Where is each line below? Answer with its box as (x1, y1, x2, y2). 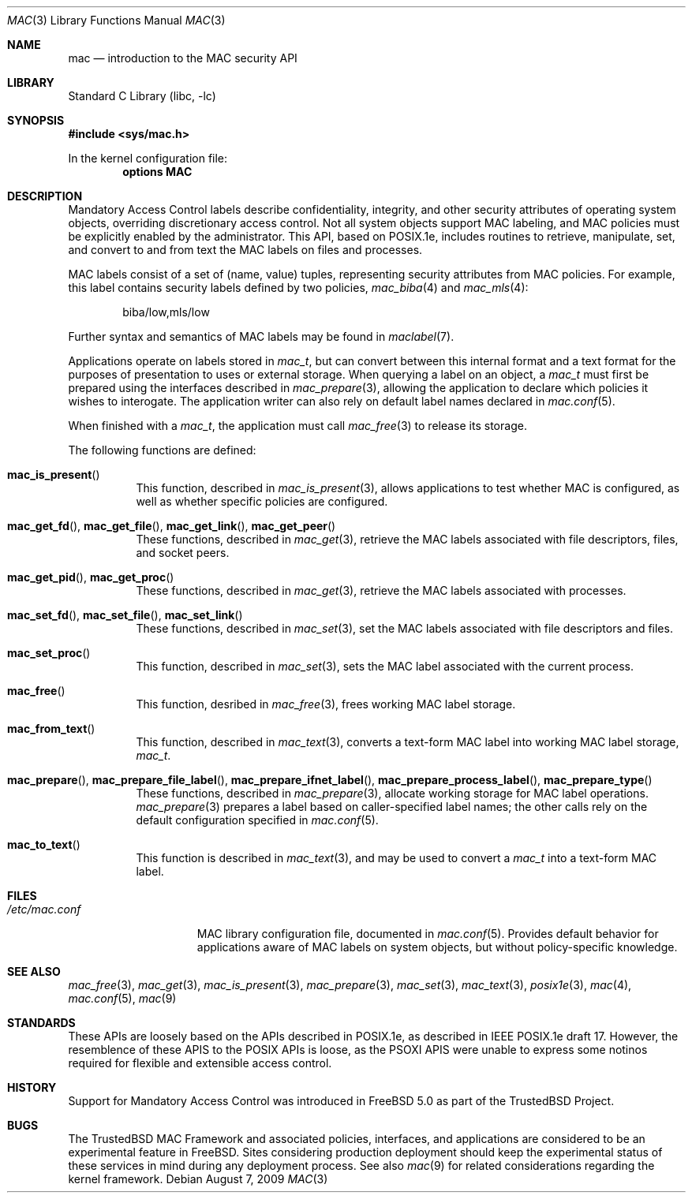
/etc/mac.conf (7, 902, 81, 916)
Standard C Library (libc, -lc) (68, 89, 216, 103)
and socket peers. (136, 546, 230, 559)
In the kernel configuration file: (68, 151, 228, 165)
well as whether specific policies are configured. (136, 495, 388, 508)
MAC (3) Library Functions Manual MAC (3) (7, 13, 226, 27)
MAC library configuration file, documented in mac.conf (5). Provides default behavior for (196, 927, 659, 940)
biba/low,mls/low (122, 305, 210, 319)
